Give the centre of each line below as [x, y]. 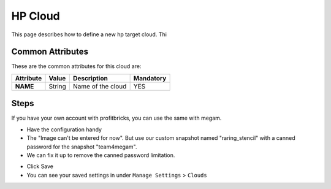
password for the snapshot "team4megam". [82, 147]
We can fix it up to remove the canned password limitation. [101, 155]
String [58, 86]
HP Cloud [36, 16]
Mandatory [150, 78]
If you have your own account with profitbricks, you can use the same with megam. [116, 118]
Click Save [40, 166]
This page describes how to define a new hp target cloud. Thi [89, 34]
